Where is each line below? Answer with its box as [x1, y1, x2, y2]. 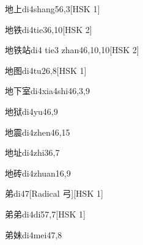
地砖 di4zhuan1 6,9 [5, 166, 71, 179]
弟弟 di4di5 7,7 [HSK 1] [5, 207, 86, 220]
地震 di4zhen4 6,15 [5, 125, 70, 138]
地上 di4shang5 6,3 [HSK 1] [5, 2, 100, 15]
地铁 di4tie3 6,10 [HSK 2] [5, 23, 92, 35]
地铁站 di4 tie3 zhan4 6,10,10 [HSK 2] [5, 43, 139, 56]
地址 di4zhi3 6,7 [5, 146, 60, 159]
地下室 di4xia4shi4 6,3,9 [5, 84, 90, 97]
